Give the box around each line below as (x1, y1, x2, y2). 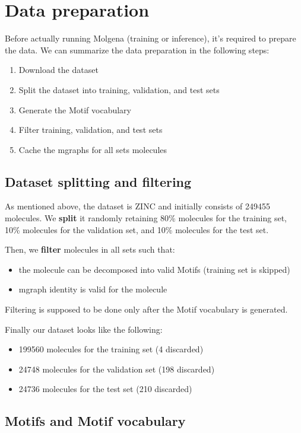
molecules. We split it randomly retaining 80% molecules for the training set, (5, 212, 287, 224)
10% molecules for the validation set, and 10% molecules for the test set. (5, 223, 269, 235)
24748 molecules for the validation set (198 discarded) (18, 362, 215, 375)
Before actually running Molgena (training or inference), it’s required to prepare (5, 32, 296, 44)
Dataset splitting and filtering (5, 172, 192, 190)
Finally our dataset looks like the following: (5, 323, 163, 335)
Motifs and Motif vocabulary (5, 412, 186, 430)
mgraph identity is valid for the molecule (18, 283, 167, 295)
